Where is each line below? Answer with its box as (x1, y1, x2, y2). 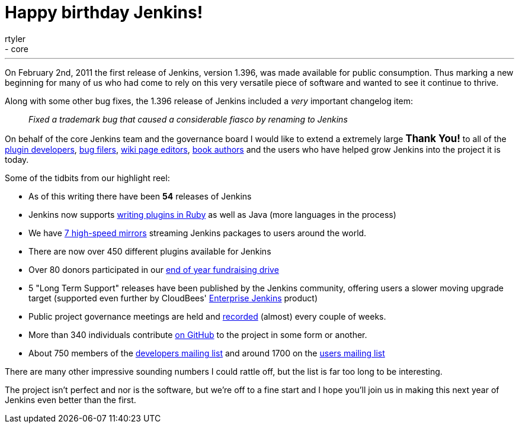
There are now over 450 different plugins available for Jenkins (28, 246, 271, 256)
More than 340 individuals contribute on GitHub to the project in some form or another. (28, 329, 367, 340)
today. (5, 154, 29, 165)
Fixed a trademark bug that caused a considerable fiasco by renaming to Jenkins (28, 114, 348, 124)
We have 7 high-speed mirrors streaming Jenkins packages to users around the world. (28, 227, 367, 238)
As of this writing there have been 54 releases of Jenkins (28, 191, 252, 201)
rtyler (5, 33, 26, 44)
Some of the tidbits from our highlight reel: (5, 172, 170, 183)
